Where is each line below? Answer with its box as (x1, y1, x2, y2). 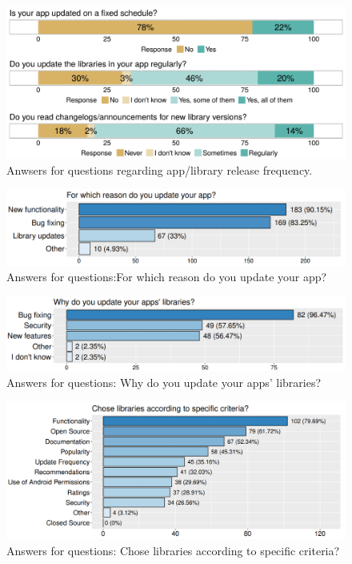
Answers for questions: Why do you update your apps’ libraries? (6, 373, 322, 390)
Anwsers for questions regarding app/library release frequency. (6, 161, 313, 178)
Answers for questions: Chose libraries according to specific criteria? (6, 542, 340, 558)
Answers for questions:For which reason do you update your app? (6, 268, 327, 285)
